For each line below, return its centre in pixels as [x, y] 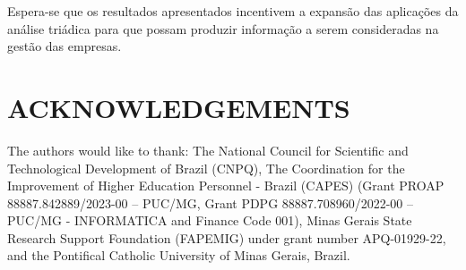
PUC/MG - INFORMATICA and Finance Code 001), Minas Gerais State [210, 220]
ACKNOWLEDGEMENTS [179, 107]
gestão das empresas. [65, 46]
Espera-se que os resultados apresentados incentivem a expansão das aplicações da [233, 11]
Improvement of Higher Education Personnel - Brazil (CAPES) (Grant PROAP [226, 186]
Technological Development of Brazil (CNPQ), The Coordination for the [206, 168]
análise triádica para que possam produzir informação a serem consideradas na [223, 28]
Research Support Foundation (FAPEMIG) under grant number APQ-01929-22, [227, 237]
